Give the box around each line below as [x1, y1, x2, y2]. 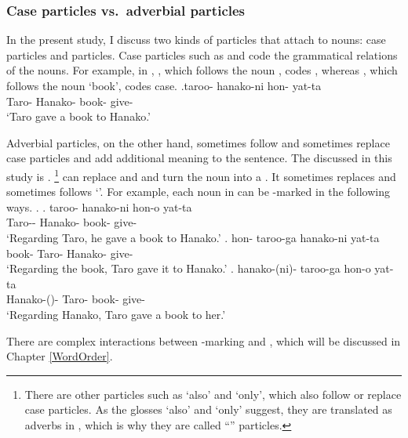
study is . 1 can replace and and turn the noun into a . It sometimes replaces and [6, 165, 396, 184]
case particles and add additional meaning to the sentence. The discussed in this [6, 150, 392, 166]
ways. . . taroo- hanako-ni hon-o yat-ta [6, 198, 192, 215]
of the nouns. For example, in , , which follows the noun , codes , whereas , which [6, 62, 398, 78]
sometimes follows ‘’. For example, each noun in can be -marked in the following [6, 183, 390, 200]
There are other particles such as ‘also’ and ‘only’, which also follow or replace [24, 386, 402, 402]
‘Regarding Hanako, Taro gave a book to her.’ [6, 306, 226, 322]
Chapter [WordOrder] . [6, 348, 113, 364]
